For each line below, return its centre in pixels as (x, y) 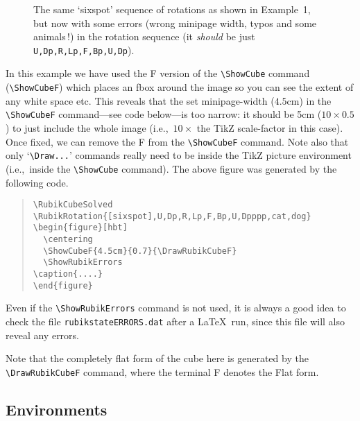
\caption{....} (68, 274)
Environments (57, 409)
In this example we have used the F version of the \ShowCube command (158, 73)
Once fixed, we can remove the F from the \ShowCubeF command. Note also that (177, 141)
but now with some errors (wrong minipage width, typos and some (175, 23)
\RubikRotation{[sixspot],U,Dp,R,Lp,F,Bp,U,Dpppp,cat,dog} (172, 216)
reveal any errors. (43, 335)
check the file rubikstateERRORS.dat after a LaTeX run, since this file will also (175, 321)
